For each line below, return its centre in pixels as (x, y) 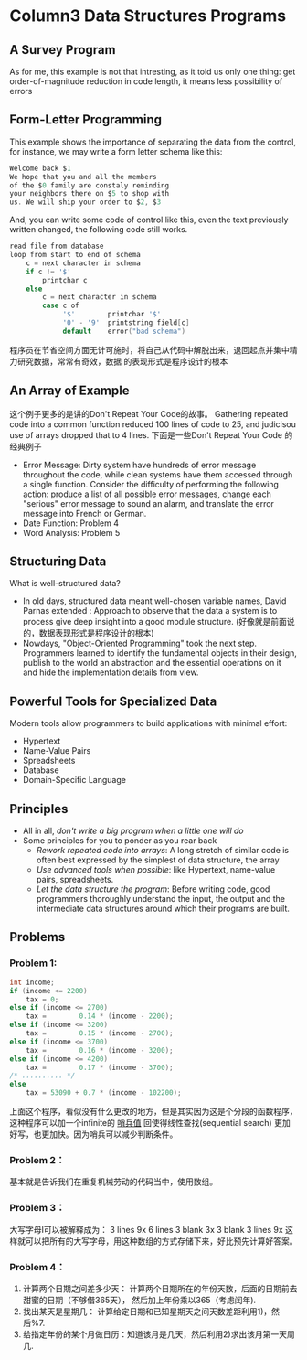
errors (21, 91)
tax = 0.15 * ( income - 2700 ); (100, 1033)
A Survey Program (63, 50)
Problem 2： (37, 1160)
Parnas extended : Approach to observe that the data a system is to (150, 611)
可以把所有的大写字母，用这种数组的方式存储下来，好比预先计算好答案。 (161, 1241)
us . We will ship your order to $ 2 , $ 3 (85, 202)
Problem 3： (37, 1208)
